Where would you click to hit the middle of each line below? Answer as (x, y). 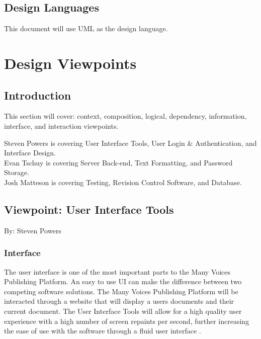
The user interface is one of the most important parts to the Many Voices (117, 271)
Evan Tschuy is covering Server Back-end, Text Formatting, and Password (118, 162)
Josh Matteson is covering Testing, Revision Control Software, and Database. (123, 182)
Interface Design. (30, 153)
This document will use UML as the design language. (86, 28)
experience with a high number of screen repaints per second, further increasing (127, 321)
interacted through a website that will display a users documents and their (119, 301)
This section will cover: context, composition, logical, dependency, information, (125, 116)
